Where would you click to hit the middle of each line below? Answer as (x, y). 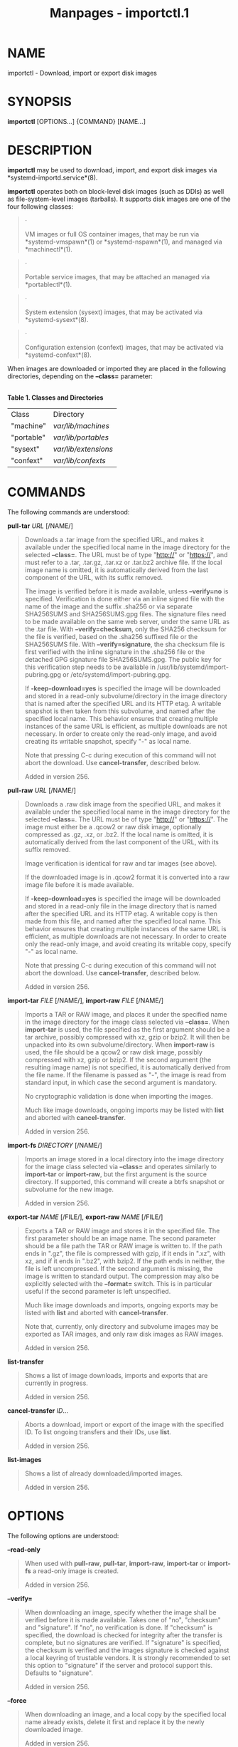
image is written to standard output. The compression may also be (121, 1276)
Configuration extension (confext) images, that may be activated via (124, 347)
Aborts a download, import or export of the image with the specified (124, 1424)
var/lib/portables (81, 437)
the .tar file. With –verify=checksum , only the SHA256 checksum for (126, 629)
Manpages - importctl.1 (119, 13)
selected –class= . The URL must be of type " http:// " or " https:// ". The (126, 819)
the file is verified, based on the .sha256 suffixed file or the (111, 636)
